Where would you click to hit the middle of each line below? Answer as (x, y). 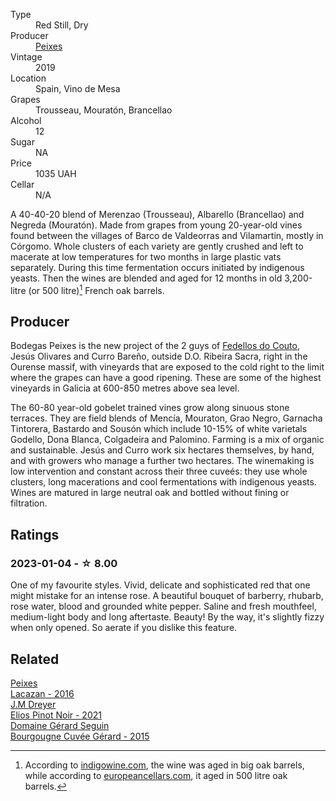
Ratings (35, 534)
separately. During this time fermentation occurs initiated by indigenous (157, 267)
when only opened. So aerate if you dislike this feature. (124, 628)
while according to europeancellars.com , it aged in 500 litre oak (156, 775)
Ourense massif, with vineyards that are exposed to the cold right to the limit (167, 367)
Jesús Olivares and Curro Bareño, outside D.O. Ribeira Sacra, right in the (159, 356)
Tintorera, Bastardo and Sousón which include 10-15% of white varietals (159, 429)
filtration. (29, 503)
